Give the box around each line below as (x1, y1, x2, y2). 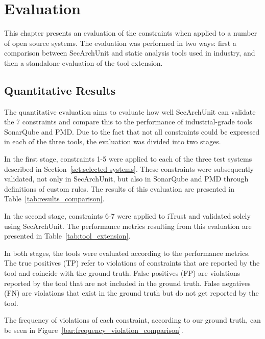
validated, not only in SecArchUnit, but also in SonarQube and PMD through (4, 173, 249, 184)
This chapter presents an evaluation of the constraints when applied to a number (4, 28, 257, 38)
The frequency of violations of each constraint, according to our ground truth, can (4, 315, 261, 325)
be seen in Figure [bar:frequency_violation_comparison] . (4, 324, 183, 335)
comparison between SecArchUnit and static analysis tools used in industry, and (4, 47, 255, 58)
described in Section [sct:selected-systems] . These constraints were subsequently (4, 163, 254, 174)
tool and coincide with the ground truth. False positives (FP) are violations (4, 268, 240, 278)
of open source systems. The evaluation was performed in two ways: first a (4, 37, 236, 48)
